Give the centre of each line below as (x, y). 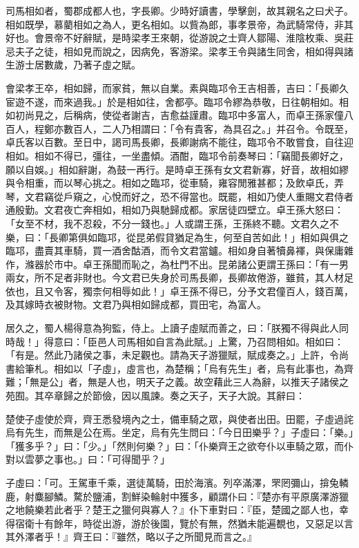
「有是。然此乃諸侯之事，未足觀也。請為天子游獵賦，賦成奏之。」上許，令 (172, 355)
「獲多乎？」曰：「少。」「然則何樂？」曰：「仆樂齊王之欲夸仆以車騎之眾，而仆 (179, 445)
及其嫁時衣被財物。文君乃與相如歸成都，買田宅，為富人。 (136, 304)
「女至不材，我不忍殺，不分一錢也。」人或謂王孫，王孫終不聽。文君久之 (167, 223)
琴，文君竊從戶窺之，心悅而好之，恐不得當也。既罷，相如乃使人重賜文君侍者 (179, 196)
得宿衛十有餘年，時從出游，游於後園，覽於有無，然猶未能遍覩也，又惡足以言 (179, 523)
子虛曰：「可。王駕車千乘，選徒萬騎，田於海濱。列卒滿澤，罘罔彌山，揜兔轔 (177, 482)
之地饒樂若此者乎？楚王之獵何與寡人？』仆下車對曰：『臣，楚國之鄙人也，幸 (177, 510)
